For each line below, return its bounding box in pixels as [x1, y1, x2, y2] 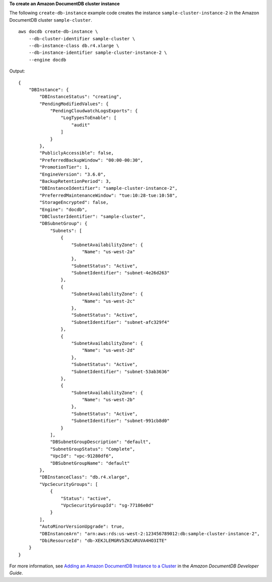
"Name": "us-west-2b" [82, 397, 135, 403]
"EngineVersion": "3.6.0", [39, 171, 106, 177]
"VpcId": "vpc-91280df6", [50, 453, 114, 459]
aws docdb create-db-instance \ [18, 29, 98, 35]
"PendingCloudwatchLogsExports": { [50, 108, 138, 114]
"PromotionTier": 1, [39, 164, 90, 170]
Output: [9, 68, 25, 74]
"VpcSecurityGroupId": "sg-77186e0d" [60, 502, 154, 508]
